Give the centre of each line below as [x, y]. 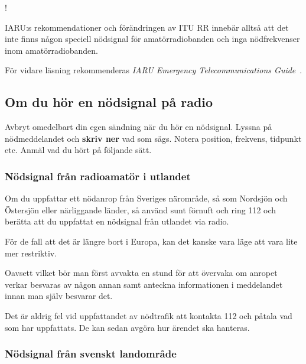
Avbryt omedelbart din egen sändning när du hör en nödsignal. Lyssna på [139, 127]
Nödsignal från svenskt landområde [91, 354]
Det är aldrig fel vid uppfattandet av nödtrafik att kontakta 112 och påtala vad [149, 315]
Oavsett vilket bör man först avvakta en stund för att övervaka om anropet [141, 273]
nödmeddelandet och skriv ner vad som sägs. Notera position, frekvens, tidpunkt [153, 138]
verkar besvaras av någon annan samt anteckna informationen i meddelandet [144, 284]
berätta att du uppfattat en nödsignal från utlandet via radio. [117, 221]
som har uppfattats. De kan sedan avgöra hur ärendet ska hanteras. [127, 327]
